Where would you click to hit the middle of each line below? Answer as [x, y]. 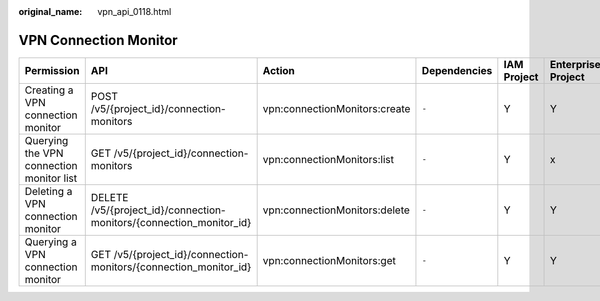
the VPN [44, 153]
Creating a [49, 90]
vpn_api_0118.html [134, 11]
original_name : [50, 11]
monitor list [51, 178]
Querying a [50, 242]
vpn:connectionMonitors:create [336, 108]
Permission [52, 70]
